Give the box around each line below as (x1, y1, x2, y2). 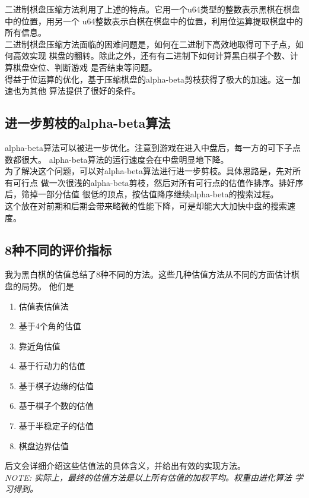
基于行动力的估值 (18, 360, 85, 372)
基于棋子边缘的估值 (18, 379, 94, 392)
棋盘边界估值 (18, 439, 69, 452)
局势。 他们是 (21, 279, 74, 292)
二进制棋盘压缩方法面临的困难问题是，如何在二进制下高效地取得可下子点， (5, 37, 295, 50)
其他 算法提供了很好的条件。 (29, 84, 141, 97)
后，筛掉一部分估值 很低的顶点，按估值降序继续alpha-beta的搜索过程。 (5, 188, 279, 200)
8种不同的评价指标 (5, 240, 112, 259)
